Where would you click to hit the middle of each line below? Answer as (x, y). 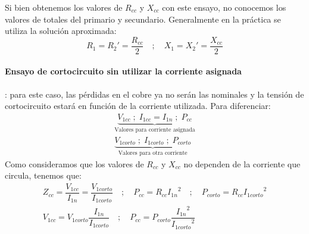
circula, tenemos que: (43, 175)
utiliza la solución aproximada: (61, 31)
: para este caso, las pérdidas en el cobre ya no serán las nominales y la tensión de (154, 94)
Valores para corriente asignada (155, 130)
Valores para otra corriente (153, 153)
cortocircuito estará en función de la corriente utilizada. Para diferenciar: (138, 106)
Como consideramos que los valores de (74, 163)
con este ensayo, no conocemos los (224, 7)
